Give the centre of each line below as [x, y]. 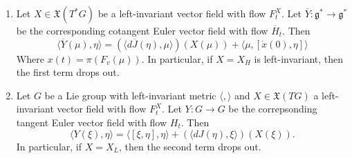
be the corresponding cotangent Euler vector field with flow [142, 30]
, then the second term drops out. [190, 146]
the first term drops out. [68, 72]
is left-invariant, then [299, 58]
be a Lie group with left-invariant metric [130, 95]
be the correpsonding [273, 109]
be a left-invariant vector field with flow [182, 13]
